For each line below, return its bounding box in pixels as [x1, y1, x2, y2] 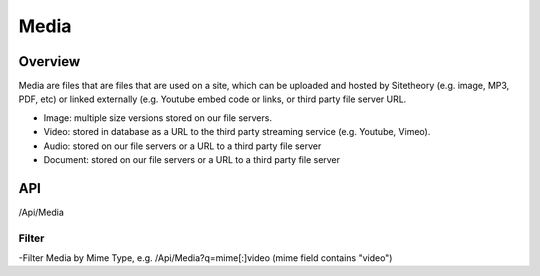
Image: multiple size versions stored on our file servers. [43, 111, 272, 124]
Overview [18, 53, 81, 70]
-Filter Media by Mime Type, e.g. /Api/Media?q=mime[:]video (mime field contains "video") [18, 252, 393, 264]
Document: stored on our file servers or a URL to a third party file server [43, 154, 340, 166]
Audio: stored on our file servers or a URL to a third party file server [43, 140, 322, 152]
